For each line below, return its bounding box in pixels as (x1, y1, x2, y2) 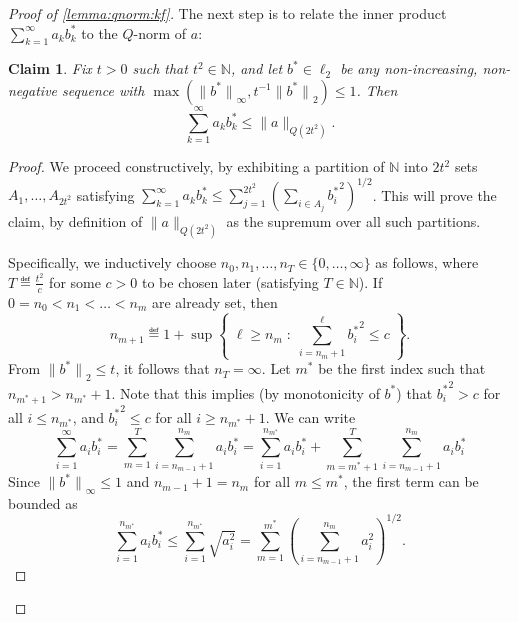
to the (81, 22, 118, 43)
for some (49, 271, 101, 292)
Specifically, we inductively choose (8, 252, 217, 273)
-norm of (133, 22, 187, 43)
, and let (230, 58, 283, 79)
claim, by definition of (8, 211, 143, 232)
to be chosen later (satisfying (141, 271, 319, 292)
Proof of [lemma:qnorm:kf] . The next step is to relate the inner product (8, 3, 447, 23)
